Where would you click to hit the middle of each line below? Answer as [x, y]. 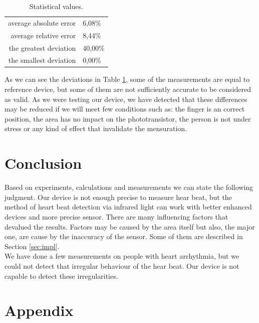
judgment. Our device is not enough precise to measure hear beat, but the [118, 197]
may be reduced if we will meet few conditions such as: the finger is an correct [125, 109]
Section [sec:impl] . [32, 246]
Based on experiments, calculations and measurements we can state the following [129, 187]
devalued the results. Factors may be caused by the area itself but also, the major [130, 226]
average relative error [43, 35]
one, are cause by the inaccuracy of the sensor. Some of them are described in [124, 236]
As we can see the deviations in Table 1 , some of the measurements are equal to [127, 79]
